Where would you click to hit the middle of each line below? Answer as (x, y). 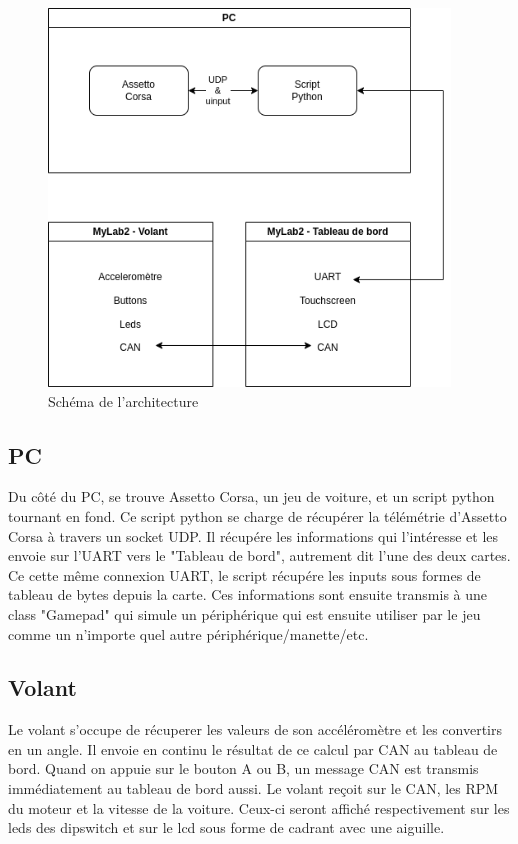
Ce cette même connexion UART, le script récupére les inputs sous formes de (244, 574)
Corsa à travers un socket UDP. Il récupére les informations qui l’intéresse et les (253, 535)
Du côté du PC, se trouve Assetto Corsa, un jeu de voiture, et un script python (251, 496)
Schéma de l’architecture (123, 400)
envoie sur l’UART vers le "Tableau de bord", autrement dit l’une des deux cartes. (259, 555)
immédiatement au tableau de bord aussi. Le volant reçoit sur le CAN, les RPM (253, 788)
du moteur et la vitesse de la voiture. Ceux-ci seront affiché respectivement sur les (259, 807)
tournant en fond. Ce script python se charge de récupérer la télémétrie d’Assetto (257, 515)
